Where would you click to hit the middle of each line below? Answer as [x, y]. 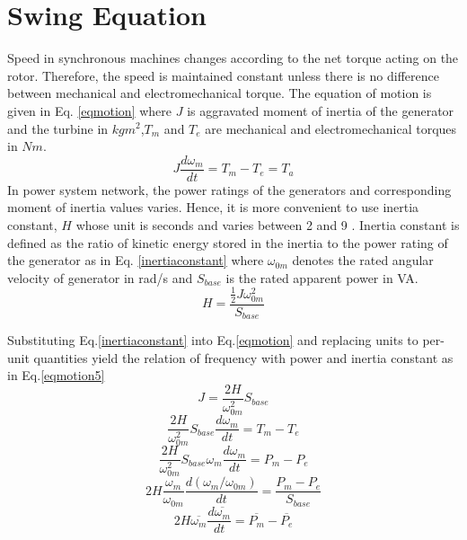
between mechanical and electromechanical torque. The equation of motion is [220, 93]
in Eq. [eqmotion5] [56, 375]
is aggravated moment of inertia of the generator [321, 110]
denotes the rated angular [363, 260]
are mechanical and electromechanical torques [331, 128]
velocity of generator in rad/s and [100, 277]
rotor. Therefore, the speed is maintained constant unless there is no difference [223, 75]
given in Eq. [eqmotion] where [90, 110]
